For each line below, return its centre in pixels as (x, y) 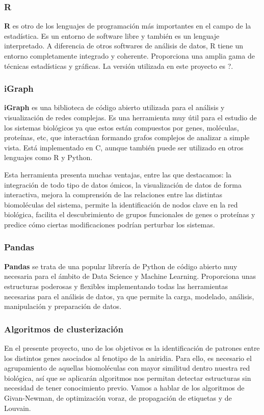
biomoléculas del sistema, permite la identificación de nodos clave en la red (121, 204)
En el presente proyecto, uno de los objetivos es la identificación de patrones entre (132, 347)
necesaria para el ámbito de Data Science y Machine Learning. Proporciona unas (130, 276)
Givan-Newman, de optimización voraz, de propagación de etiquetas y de (118, 397)
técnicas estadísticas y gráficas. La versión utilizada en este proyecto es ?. (119, 66)
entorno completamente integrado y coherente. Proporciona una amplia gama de (129, 56)
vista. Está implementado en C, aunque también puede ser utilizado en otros (124, 147)
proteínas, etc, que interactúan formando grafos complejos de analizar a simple (127, 137)
